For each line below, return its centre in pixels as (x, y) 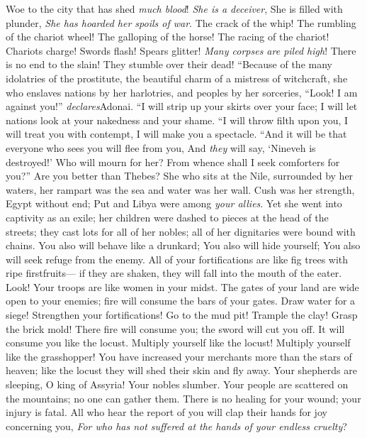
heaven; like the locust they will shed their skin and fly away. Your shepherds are (181, 370)
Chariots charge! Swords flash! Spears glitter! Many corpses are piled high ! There (181, 50)
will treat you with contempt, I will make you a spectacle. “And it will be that (176, 134)
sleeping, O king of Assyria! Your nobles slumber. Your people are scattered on (177, 384)
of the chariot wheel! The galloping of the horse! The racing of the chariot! (168, 37)
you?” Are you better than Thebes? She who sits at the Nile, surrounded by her (180, 176)
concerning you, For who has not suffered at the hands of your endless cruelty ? (176, 426)
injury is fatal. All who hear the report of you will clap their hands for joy (166, 412)
